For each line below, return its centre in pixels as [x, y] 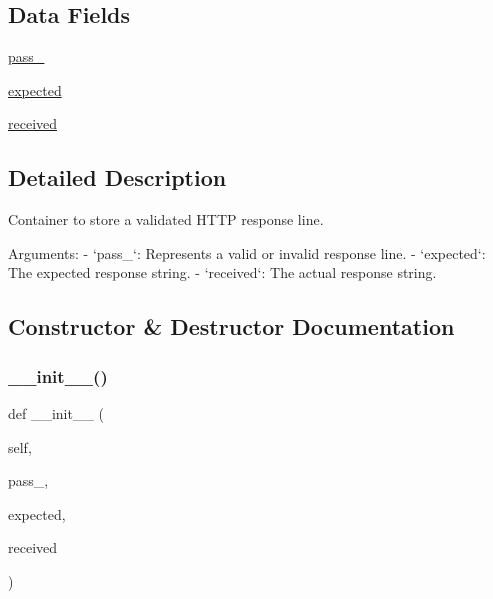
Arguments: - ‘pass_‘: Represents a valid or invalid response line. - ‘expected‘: [247, 252]
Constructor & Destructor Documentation [231, 326]
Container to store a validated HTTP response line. [166, 219]
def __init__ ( [56, 412]
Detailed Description [117, 177]
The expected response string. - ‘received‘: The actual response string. [222, 272]
